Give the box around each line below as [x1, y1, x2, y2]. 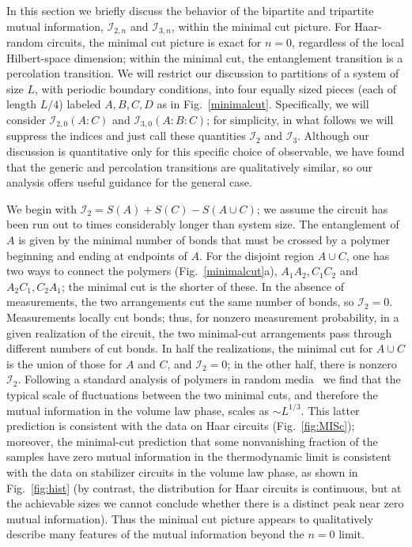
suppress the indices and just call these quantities [6, 127, 246, 144]
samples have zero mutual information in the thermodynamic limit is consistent [6, 448, 391, 465]
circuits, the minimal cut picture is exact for [47, 34, 262, 51]
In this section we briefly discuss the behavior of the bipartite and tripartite [6, 2, 374, 18]
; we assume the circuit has [256, 200, 388, 217]
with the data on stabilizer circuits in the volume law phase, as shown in [6, 463, 358, 480]
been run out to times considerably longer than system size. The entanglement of [6, 216, 399, 232]
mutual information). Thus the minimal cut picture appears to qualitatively [6, 510, 373, 526]
